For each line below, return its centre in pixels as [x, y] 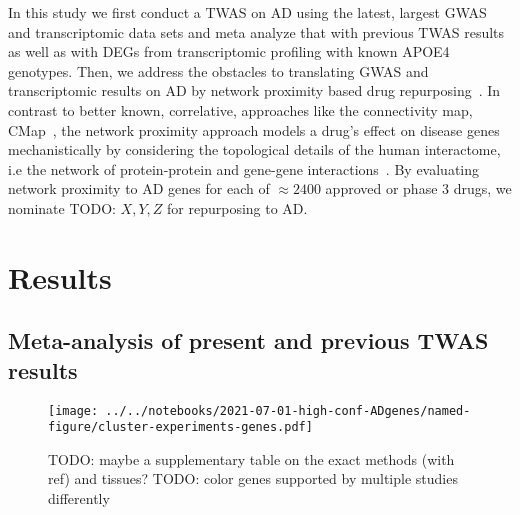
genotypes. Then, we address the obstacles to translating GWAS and [218, 70]
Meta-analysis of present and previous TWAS [248, 340]
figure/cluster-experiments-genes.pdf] [180, 427]
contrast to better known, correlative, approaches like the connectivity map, [240, 109]
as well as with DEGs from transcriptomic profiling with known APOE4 [229, 51]
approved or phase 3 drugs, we [418, 188]
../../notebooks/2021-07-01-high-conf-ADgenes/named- [288, 410]
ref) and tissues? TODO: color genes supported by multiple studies [253, 478]
